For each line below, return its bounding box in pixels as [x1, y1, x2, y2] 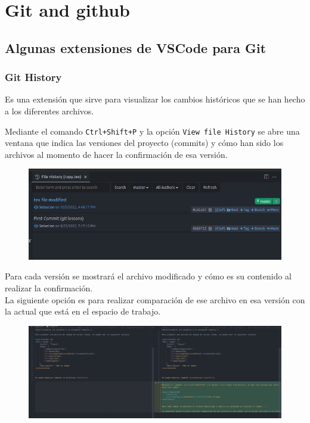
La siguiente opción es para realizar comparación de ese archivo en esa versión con [5, 293, 305, 306]
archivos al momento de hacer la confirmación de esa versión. [5, 148, 228, 160]
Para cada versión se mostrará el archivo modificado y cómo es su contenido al [5, 270, 292, 282]
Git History [5, 70, 62, 85]
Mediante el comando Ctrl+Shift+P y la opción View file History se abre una [5, 125, 300, 137]
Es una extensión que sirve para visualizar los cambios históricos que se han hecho [5, 93, 305, 105]
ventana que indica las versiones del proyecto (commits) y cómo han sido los [5, 136, 284, 149]
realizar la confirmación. [5, 281, 93, 294]
